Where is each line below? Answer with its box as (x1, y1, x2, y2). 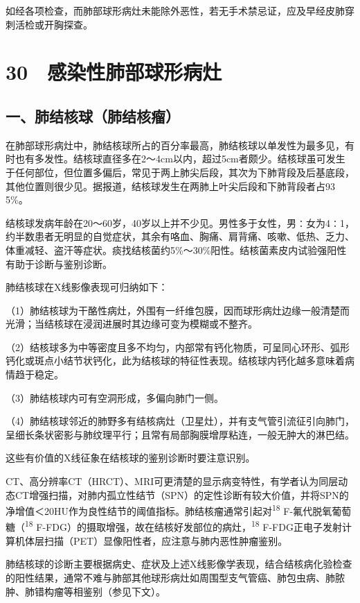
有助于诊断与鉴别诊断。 (6, 256, 112, 271)
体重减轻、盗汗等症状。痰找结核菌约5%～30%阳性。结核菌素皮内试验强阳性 (6, 242, 347, 257)
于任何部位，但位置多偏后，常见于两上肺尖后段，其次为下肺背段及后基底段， (6, 164, 354, 179)
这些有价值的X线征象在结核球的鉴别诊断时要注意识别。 (6, 450, 255, 465)
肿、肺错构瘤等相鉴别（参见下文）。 (6, 584, 165, 598)
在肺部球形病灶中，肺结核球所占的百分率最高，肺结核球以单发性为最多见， (6, 137, 345, 152)
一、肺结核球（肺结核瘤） (6, 105, 180, 126)
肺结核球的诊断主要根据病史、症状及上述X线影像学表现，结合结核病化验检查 (6, 557, 352, 571)
